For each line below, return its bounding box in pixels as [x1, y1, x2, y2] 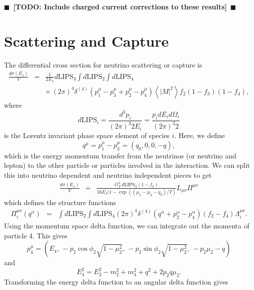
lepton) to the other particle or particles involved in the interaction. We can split [4, 160, 250, 170]
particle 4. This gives [4, 230, 67, 240]
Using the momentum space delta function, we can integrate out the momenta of [4, 220, 250, 230]
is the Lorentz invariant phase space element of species [4, 130, 170, 141]
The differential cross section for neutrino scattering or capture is [4, 59, 202, 70]
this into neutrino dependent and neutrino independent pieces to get [4, 169, 212, 180]
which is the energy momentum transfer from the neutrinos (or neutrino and [4, 150, 237, 160]
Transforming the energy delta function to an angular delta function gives [4, 277, 228, 287]
